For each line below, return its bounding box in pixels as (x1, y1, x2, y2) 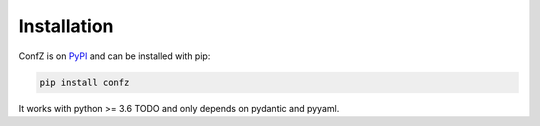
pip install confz (39, 76, 130, 88)
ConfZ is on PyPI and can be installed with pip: (18, 50, 211, 62)
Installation (18, 15, 114, 37)
